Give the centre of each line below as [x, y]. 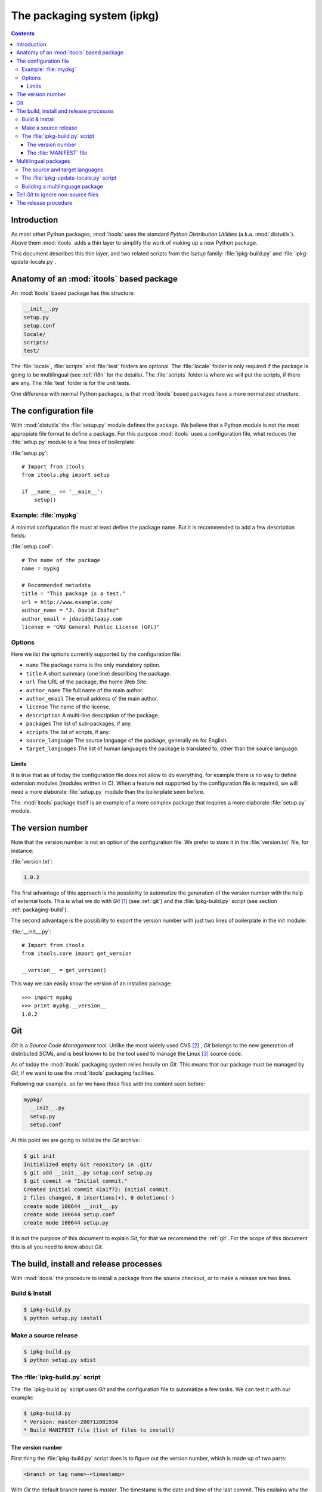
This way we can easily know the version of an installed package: [92, 984]
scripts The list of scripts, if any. [68, 732]
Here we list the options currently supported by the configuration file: [96, 654]
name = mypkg [41, 569]
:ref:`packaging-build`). [40, 910]
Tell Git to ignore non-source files [57, 195]
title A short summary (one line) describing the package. [98, 673]
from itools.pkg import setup [66, 475]
